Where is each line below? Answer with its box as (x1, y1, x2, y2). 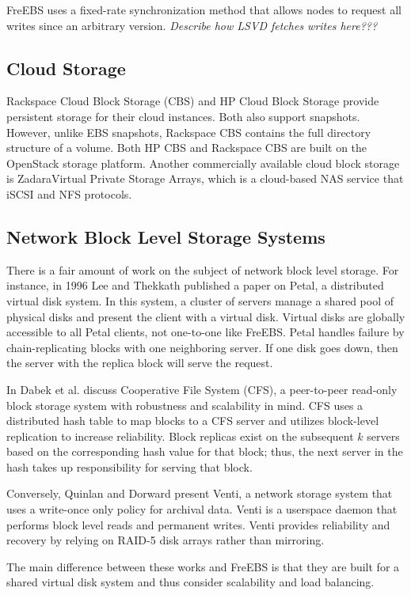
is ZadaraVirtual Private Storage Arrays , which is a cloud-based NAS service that (6, 170, 404, 187)
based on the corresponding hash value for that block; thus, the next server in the (6, 443, 403, 460)
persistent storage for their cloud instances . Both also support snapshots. (6, 108, 360, 124)
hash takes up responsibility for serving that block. (6, 458, 253, 475)
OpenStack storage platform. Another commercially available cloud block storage (6, 154, 400, 171)
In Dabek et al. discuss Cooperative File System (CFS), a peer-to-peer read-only (6, 381, 398, 397)
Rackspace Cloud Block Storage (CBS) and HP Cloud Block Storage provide (6, 93, 379, 109)
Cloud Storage (6, 55, 126, 80)
